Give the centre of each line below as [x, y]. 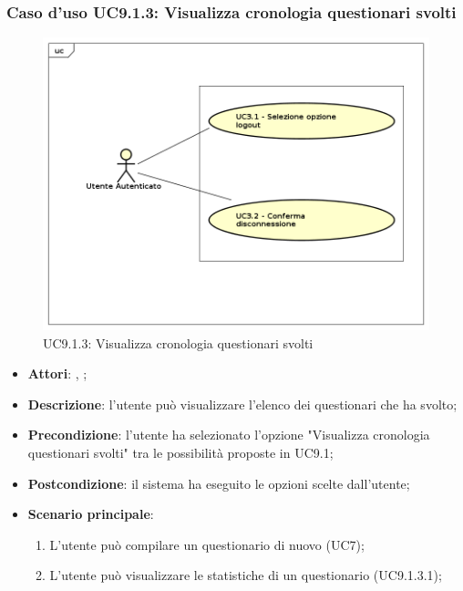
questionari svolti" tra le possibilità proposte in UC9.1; [180, 453]
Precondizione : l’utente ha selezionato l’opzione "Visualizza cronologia [229, 435]
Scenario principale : [91, 514]
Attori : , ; [57, 373]
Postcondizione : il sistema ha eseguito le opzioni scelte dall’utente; [219, 483]
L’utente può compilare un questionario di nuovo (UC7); [207, 544]
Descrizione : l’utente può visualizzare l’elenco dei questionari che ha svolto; [242, 404]
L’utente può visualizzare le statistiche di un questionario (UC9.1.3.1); [246, 575]
